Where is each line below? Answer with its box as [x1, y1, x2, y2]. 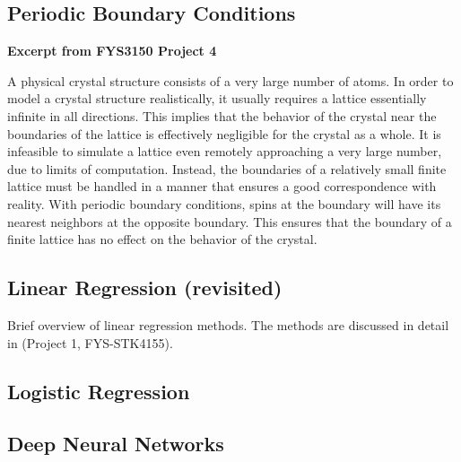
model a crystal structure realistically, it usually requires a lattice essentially [7, 89, 427, 108]
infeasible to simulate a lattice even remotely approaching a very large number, [7, 142, 442, 161]
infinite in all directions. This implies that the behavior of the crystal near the [7, 106, 437, 125]
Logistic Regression [7, 377, 190, 405]
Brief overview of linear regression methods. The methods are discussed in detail [7, 315, 449, 334]
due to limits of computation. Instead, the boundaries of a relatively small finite [7, 159, 447, 178]
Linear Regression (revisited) [7, 274, 283, 301]
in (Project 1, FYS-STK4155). [7, 333, 173, 352]
